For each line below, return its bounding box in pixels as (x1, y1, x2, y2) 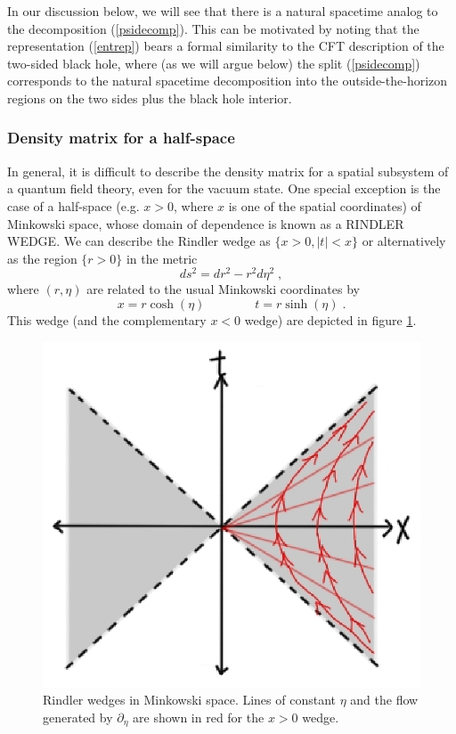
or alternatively (362, 232, 446, 250)
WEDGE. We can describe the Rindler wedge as (7, 232, 271, 250)
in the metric (126, 249, 198, 267)
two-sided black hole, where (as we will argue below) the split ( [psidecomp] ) (7, 53, 420, 72)
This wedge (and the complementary (7, 311, 207, 330)
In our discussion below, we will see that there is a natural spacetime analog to (7, 2, 438, 20)
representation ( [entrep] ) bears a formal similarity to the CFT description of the (7, 37, 444, 55)
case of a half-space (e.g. (7, 196, 140, 215)
